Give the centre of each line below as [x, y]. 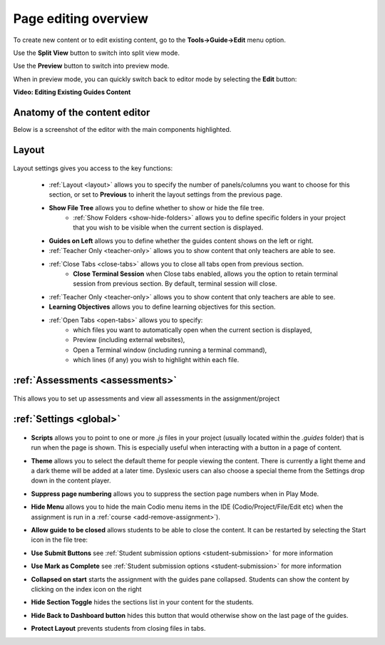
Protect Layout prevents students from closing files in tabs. [118, 629]
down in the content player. [71, 480]
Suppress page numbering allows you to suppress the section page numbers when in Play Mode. [175, 494]
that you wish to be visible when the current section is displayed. [168, 227]
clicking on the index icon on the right [86, 589]
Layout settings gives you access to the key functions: [93, 168]
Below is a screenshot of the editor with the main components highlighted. [122, 130]
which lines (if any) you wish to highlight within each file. [156, 360]
